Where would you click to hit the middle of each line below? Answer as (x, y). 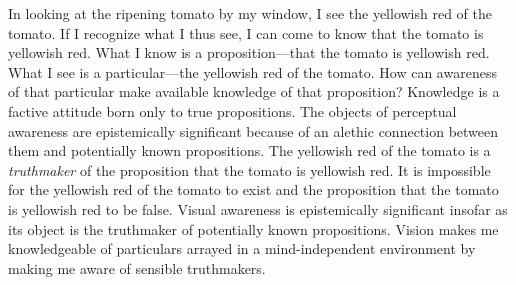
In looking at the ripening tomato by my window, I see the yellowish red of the (250, 13)
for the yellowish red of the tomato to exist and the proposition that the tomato (253, 189)
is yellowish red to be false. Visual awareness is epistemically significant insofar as (258, 208)
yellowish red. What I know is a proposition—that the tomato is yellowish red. (249, 52)
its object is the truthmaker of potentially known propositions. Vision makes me (253, 228)
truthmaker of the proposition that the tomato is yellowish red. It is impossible (249, 169)
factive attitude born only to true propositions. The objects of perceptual (232, 110)
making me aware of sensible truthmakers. (137, 267)
